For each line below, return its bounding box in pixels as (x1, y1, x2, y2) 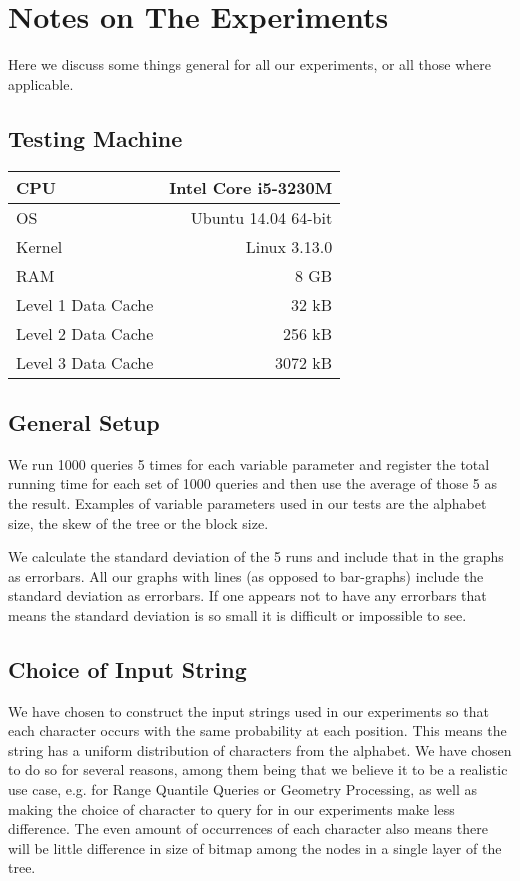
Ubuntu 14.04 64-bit (190, 205, 333, 229)
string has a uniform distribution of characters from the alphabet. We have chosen (8, 739, 512, 760)
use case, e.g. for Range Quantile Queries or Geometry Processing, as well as (8, 779, 477, 800)
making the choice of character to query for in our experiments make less (8, 798, 455, 819)
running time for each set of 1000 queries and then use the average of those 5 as (8, 473, 497, 494)
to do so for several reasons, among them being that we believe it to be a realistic (8, 759, 508, 780)
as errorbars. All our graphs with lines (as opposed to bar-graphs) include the (8, 565, 484, 586)
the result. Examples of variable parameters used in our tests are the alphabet (8, 492, 487, 513)
